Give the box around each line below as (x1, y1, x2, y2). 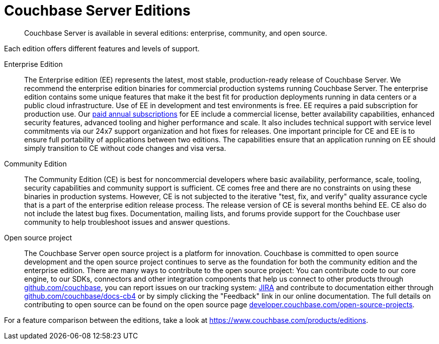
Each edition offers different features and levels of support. (4, 44, 200, 53)
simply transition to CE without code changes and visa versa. (24, 143, 226, 152)
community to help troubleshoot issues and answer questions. (24, 217, 230, 226)
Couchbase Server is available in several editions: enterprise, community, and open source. (24, 28, 327, 37)
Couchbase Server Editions (4, 2, 191, 19)
